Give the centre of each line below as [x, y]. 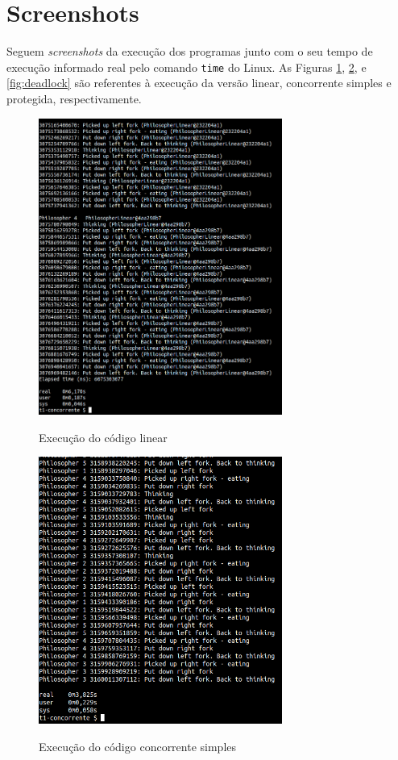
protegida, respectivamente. [74, 98]
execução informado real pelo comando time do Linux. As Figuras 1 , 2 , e [187, 67]
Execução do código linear [103, 437]
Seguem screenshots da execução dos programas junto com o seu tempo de [190, 51]
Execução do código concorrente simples [138, 746]
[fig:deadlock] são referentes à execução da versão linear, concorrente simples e [199, 83]
